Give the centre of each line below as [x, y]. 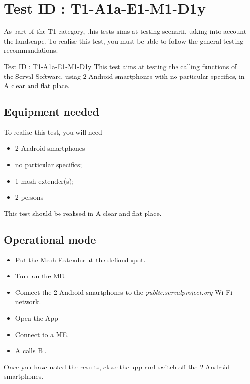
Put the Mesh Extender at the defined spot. [80, 259]
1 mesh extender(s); [44, 180]
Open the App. [37, 318]
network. [28, 301]
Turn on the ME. [41, 276]
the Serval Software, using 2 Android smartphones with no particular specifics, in [124, 76]
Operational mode [50, 239]
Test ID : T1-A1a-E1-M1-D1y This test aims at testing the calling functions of [120, 66]
